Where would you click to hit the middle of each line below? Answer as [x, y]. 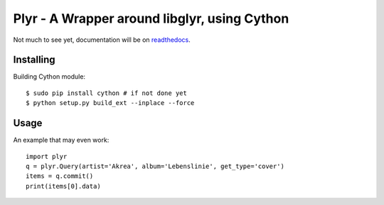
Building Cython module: [49, 77]
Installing [34, 60]
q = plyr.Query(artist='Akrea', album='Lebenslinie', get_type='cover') [155, 166]
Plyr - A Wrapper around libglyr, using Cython [151, 18]
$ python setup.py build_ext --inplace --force [110, 103]
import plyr [47, 156]
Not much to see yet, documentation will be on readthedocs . [102, 40]
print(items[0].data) [63, 186]
